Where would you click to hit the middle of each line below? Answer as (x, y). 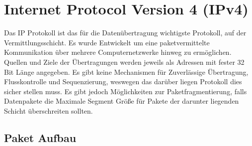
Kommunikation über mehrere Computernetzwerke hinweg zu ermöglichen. (118, 52)
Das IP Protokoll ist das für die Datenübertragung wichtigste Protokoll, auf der (125, 33)
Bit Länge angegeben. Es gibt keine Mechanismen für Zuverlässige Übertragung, (126, 72)
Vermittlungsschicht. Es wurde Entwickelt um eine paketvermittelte (107, 42)
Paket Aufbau (40, 137)
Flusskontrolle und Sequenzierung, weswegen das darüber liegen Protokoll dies (123, 81)
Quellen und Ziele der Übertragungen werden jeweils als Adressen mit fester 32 (124, 62)
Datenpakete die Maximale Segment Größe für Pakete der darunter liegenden (122, 101)
